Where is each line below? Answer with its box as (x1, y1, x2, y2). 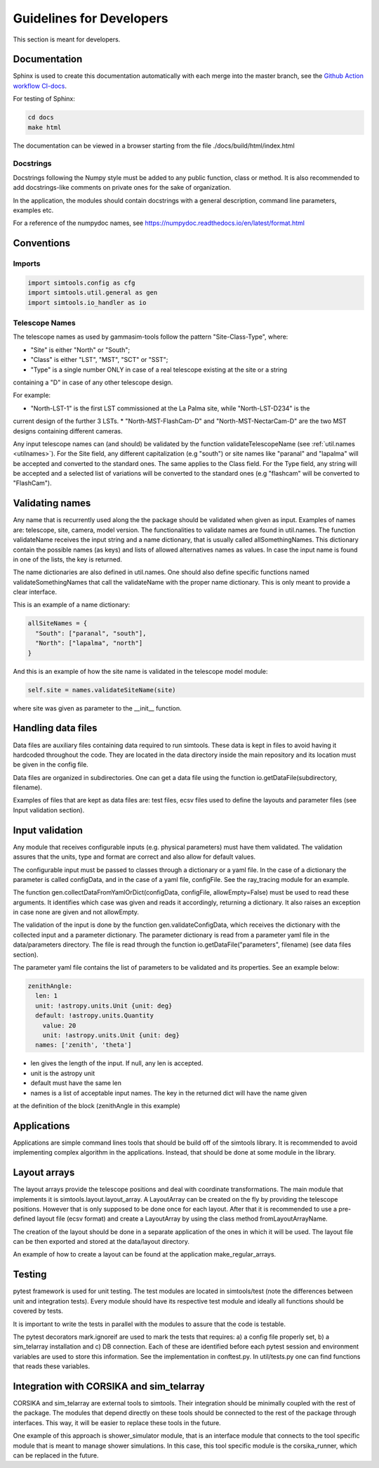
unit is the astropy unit (30, 1069, 95, 1077)
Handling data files (13, 722, 98, 734)
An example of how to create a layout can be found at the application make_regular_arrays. (13, 1250, 277, 1259)
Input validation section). (13, 805, 85, 814)
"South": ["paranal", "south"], (35, 629, 147, 637)
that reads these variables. (13, 1362, 91, 1370)
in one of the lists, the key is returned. (13, 555, 123, 564)
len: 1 (35, 992, 58, 1000)
